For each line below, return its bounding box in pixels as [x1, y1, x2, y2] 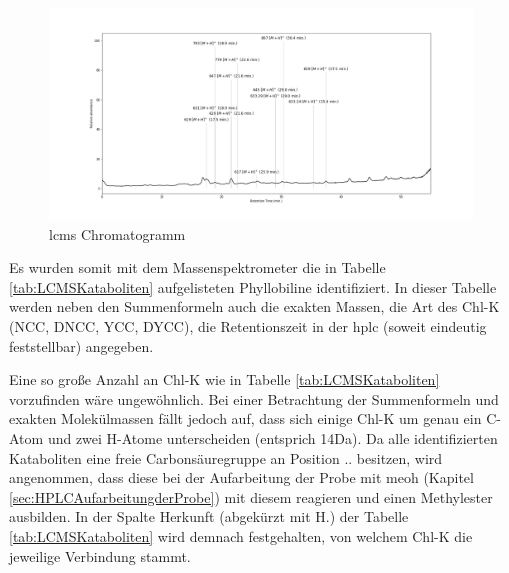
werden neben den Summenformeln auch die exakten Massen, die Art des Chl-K [9, 296, 500, 317]
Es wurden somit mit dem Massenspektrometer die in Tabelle [9, 257, 386, 278]
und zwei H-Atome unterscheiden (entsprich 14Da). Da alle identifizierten [47, 427, 498, 448]
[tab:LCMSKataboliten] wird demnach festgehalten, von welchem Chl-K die [9, 525, 473, 546]
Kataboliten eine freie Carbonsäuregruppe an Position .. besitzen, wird [9, 447, 443, 468]
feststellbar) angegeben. [9, 335, 154, 356]
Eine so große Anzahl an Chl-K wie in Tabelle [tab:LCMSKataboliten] [9, 369, 440, 390]
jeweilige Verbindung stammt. [9, 545, 191, 566]
